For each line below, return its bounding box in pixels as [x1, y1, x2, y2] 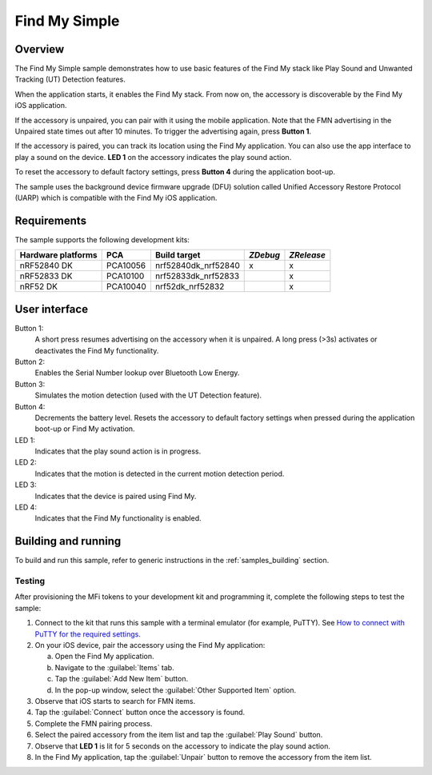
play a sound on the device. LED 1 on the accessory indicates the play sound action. [14, 152, 292, 162]
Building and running [14, 534, 122, 548]
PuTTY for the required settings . [34, 629, 142, 639]
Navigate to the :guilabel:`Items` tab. [54, 662, 175, 672]
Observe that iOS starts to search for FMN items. [34, 696, 196, 705]
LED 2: [14, 457, 37, 467]
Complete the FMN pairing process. [34, 718, 153, 728]
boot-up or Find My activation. [34, 424, 135, 433]
